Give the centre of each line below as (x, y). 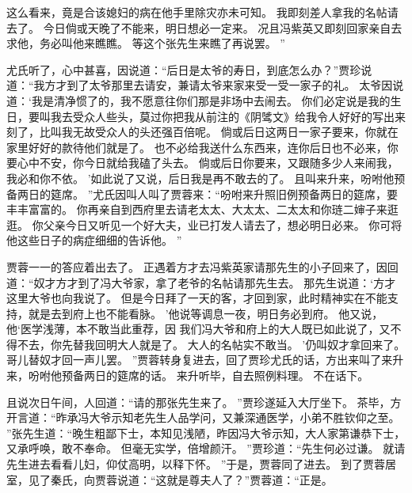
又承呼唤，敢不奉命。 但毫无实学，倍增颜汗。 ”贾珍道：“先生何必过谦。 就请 (206, 448)
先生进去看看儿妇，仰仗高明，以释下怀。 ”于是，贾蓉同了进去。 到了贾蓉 (196, 464)
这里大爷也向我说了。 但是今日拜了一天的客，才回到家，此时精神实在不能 (197, 298)
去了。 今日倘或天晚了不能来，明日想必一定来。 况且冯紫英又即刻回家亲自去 (204, 27)
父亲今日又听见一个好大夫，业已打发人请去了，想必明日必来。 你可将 (223, 224)
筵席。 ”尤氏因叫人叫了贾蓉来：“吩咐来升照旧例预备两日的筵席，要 (224, 193)
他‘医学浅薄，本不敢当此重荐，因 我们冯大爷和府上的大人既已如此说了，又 (198, 329)
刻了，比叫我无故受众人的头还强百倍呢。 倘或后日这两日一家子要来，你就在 (202, 132)
